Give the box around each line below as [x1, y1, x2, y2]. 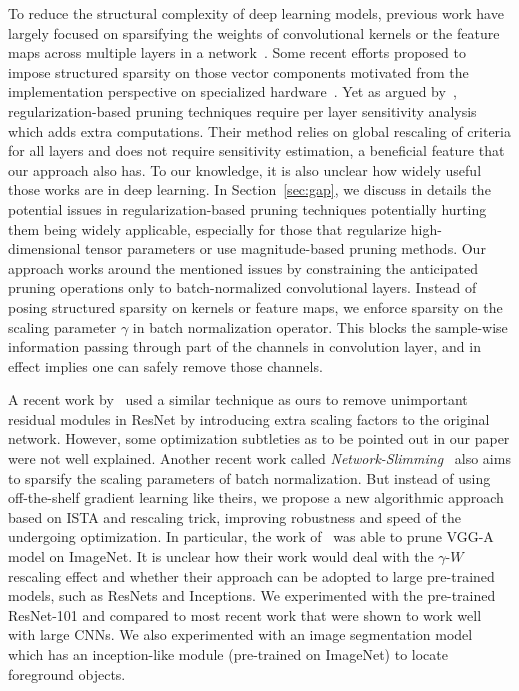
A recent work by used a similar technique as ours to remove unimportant [8, 389, 468, 410]
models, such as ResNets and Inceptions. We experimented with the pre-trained [8, 585, 496, 606]
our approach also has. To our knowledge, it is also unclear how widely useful [8, 159, 482, 180]
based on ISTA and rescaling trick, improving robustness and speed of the [8, 506, 461, 527]
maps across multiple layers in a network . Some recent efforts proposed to [8, 42, 466, 63]
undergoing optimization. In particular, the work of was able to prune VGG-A [8, 526, 494, 547]
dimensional [8, 238, 81, 259]
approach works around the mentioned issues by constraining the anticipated [8, 257, 478, 278]
